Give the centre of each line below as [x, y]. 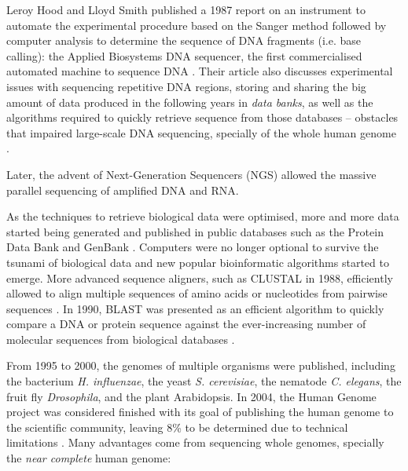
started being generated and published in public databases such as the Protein [195, 231]
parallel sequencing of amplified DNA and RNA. [123, 190]
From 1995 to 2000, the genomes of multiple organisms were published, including [201, 365]
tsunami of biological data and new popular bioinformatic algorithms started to [198, 262]
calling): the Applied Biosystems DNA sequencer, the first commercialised [184, 55]
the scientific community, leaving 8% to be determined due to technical [177, 427]
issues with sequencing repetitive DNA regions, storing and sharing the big [186, 86]
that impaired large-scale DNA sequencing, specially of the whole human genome [201, 132]
